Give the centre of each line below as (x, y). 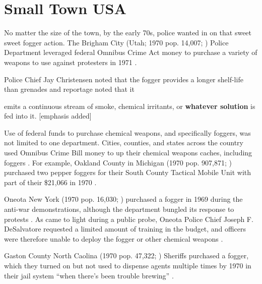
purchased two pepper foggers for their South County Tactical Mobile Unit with (127, 172)
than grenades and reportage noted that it (69, 89)
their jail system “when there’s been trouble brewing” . (89, 275)
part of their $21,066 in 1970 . (50, 182)
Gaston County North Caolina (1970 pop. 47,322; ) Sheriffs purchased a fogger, (126, 255)
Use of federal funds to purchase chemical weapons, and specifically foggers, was (127, 132)
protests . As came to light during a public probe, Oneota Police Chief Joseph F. (129, 219)
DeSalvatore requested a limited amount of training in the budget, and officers (125, 229)
